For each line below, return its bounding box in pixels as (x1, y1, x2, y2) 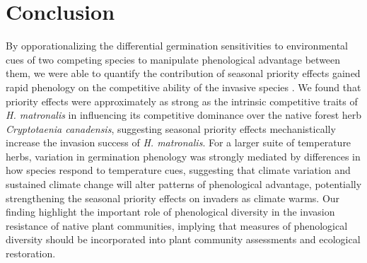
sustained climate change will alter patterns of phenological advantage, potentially (6, 177, 362, 192)
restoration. (6, 246, 56, 261)
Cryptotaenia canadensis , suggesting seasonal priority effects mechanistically (6, 121, 336, 136)
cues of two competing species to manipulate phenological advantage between (6, 52, 341, 66)
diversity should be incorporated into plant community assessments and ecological (6, 232, 361, 247)
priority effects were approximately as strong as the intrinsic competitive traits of (6, 93, 358, 108)
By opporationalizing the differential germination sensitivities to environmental (6, 38, 349, 53)
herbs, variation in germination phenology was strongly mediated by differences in (6, 148, 361, 163)
